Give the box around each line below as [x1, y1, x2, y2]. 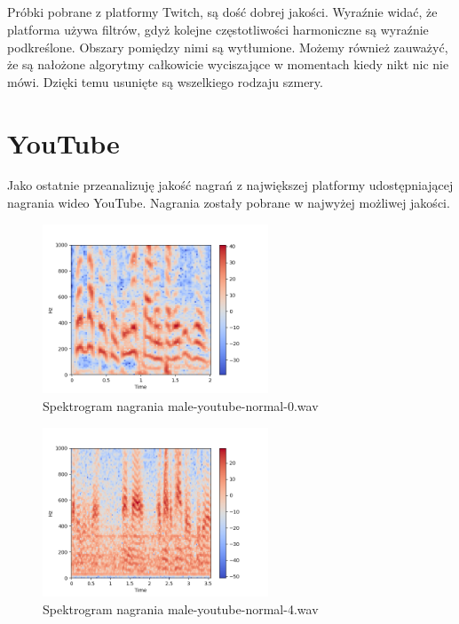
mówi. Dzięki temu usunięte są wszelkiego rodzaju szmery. [7, 72, 323, 91]
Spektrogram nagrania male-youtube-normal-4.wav [43, 600, 319, 619]
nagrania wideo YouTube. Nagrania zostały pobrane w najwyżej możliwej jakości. [7, 194, 450, 212]
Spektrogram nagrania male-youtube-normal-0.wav [43, 397, 319, 415]
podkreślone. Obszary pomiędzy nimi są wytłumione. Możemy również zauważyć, [7, 37, 448, 56]
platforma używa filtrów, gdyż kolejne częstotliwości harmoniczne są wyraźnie [7, 20, 429, 38]
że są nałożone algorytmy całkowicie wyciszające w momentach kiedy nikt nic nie [7, 55, 449, 74]
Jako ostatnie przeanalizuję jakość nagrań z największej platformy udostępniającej [7, 176, 454, 194]
